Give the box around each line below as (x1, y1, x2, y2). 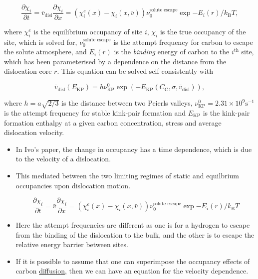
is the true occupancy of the (160, 26, 246, 36)
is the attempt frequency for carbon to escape (113, 36, 253, 47)
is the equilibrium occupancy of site (33, 26, 143, 36)
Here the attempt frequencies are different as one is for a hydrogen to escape (15, 219, 250, 230)
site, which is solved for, (4, 36, 77, 47)
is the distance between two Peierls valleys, (61, 98, 193, 108)
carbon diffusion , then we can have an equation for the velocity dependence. (15, 266, 249, 276)
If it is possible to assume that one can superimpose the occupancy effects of (15, 256, 250, 266)
